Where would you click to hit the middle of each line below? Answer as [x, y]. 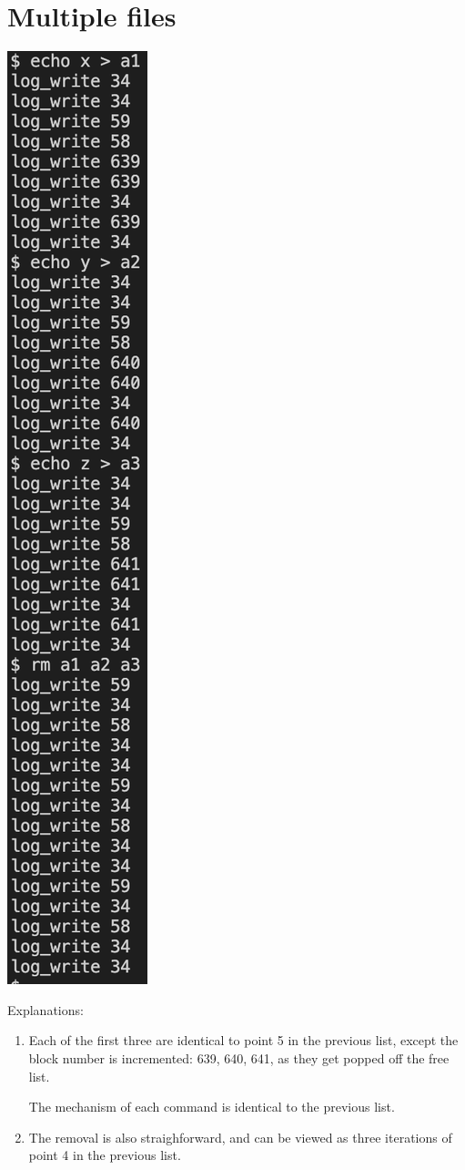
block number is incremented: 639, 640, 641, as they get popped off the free [239, 1057]
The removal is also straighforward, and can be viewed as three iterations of [240, 1137]
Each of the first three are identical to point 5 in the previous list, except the [243, 1040]
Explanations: [45, 1009]
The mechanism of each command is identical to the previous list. [212, 1107]
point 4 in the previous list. [105, 1155]
